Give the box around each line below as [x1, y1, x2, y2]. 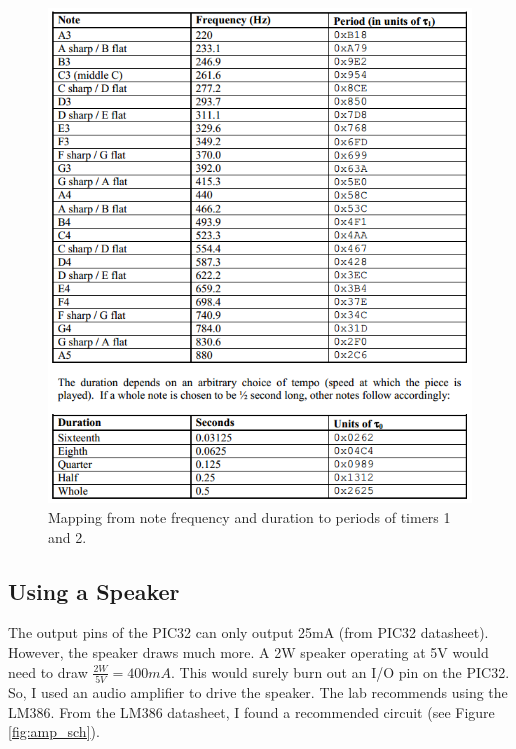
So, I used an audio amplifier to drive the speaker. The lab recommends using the [8, 681, 508, 702]
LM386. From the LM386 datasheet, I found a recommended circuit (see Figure [8, 701, 495, 722]
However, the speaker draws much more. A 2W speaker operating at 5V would [8, 642, 489, 663]
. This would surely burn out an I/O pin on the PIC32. [171, 661, 510, 682]
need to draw [8, 661, 88, 682]
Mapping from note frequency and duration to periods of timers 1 [48, 507, 451, 528]
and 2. [48, 526, 87, 547]
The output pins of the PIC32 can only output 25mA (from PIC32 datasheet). [8, 622, 489, 643]
